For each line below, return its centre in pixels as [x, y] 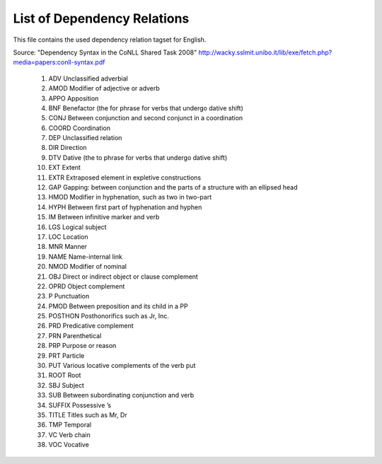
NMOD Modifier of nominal [88, 267]
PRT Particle [66, 355]
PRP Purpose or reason [82, 346]
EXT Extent [65, 168]
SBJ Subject [66, 385]
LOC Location [68, 236]
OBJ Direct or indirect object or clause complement [123, 277]
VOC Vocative [69, 445]
